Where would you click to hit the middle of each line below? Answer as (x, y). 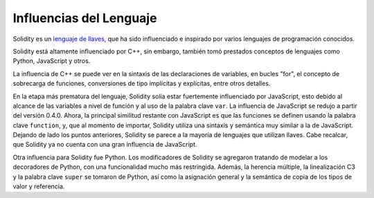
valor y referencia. (39, 186)
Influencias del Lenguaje (85, 18)
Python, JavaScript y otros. (52, 61)
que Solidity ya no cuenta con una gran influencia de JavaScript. (105, 145)
